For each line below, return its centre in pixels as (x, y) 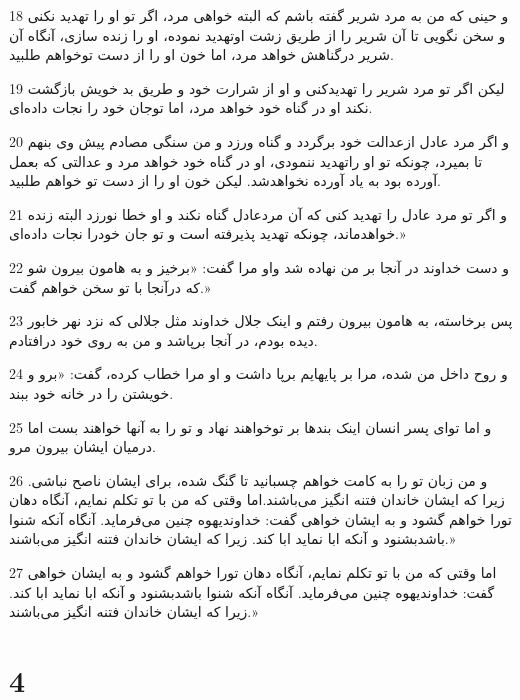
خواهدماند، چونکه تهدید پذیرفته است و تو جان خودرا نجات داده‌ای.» (207, 233)
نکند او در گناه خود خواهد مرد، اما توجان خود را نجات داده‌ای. (191, 107)
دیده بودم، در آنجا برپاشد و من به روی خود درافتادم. (163, 339)
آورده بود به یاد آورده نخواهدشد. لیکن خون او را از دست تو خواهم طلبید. (225, 180)
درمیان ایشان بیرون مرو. (82, 446)
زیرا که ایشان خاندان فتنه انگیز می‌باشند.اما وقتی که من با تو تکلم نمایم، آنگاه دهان (257, 499)
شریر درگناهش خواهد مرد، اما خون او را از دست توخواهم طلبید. (201, 54)
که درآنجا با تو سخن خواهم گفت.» (110, 286)
